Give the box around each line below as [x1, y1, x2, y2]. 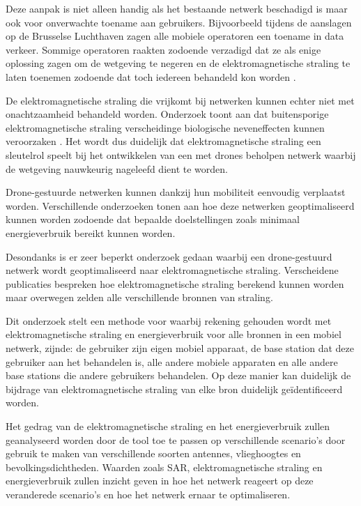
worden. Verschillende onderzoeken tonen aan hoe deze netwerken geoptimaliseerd [6, 198, 355, 213]
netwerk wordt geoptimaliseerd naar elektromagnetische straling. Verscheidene [6, 263, 339, 277]
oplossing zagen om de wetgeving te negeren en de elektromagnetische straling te [6, 56, 351, 70]
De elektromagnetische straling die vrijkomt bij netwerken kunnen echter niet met [6, 93, 355, 107]
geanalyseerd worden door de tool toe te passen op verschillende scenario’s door [6, 432, 346, 447]
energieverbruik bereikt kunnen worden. [6, 225, 176, 240]
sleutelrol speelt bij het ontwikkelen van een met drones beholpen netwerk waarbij [6, 147, 356, 162]
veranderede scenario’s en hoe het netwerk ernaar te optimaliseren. [6, 487, 291, 501]
